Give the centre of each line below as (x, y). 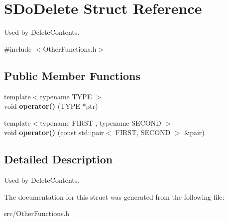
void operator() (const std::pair (54, 132)
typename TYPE (66, 96)
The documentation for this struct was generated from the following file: (114, 196)
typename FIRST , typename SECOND (101, 122)
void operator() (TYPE (42, 106)
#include (18, 48)
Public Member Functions (72, 75)
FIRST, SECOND (143, 132)
